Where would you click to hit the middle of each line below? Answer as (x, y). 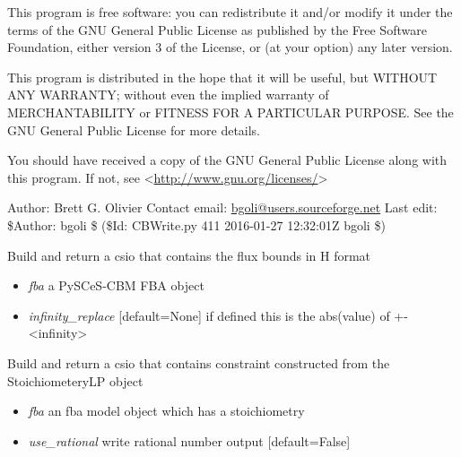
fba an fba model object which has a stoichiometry (166, 411)
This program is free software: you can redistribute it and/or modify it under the (230, 12)
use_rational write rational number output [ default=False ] (189, 440)
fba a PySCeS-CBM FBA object (116, 285)
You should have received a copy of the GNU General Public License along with (227, 160)
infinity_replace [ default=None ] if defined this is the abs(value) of (209, 315)
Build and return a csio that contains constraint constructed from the (199, 362)
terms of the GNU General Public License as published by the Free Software (217, 29)
